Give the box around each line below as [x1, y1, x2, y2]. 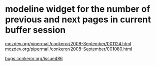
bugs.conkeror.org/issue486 [5, 55, 63, 61]
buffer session [5, 25, 66, 35]
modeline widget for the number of [5, 3, 151, 15]
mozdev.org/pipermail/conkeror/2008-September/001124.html [5, 40, 131, 46]
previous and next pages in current [5, 14, 151, 25]
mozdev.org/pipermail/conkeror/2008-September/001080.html [5, 46, 132, 52]
